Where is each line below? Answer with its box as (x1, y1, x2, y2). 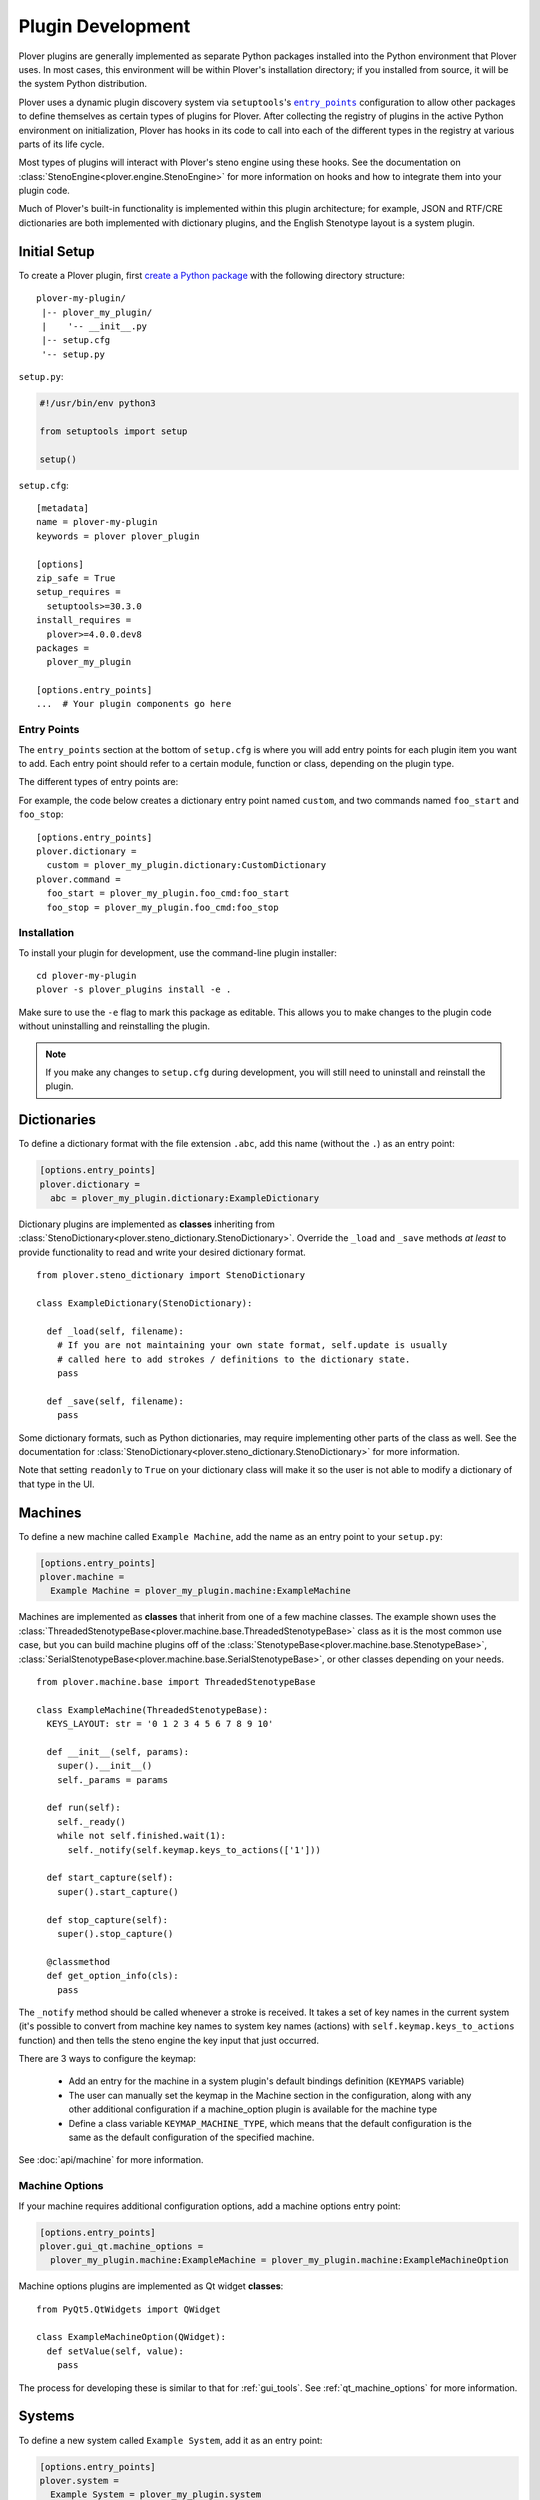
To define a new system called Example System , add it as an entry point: (18, 2434, 323, 2446)
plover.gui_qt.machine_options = (39, 2240, 204, 2252)
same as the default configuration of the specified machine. (68, 2131, 315, 2144)
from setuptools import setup (39, 425, 188, 437)
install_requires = (36, 615, 132, 626)
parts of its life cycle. (18, 138, 105, 150)
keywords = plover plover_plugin (36, 530, 200, 542)
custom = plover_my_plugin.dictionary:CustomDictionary (46, 860, 327, 871)
